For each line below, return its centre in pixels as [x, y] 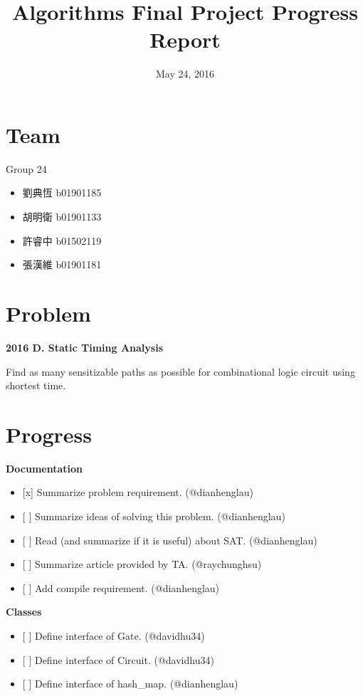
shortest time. [36, 385]
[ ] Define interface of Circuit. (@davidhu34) [118, 659]
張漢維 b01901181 [62, 264]
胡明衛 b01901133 [62, 217]
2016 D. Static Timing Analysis [84, 347]
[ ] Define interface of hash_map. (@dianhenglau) [130, 684]
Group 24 [26, 168]
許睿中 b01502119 [62, 240]
